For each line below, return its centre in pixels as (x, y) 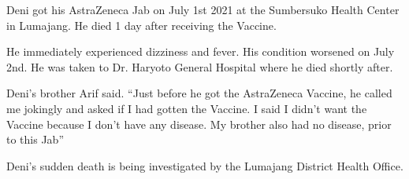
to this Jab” (35, 139)
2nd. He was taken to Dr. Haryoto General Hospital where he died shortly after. (200, 66)
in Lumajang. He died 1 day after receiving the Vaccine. (141, 25)
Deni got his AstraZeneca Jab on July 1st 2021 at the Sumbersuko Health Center (203, 9)
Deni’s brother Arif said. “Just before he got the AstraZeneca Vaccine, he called (199, 93)
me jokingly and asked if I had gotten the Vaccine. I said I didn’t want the (187, 108)
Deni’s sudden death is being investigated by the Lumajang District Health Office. (205, 165)
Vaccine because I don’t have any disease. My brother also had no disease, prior (199, 124)
